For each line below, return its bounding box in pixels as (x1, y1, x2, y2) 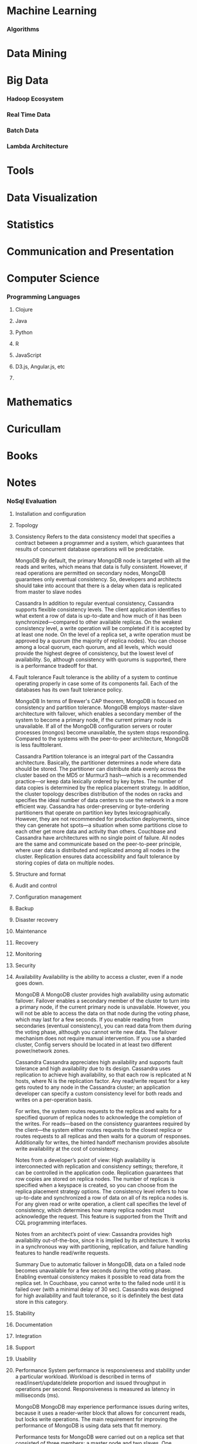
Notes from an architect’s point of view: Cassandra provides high (15, 1231, 172, 1238)
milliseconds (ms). (15, 1392, 60, 1399)
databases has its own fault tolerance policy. (15, 686, 123, 693)
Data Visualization (6, 191, 98, 204)
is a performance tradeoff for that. (15, 663, 98, 670)
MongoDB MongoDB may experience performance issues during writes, (15, 1403, 190, 1410)
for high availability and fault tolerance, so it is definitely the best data (15, 1292, 184, 1299)
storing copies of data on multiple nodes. (15, 859, 115, 866)
